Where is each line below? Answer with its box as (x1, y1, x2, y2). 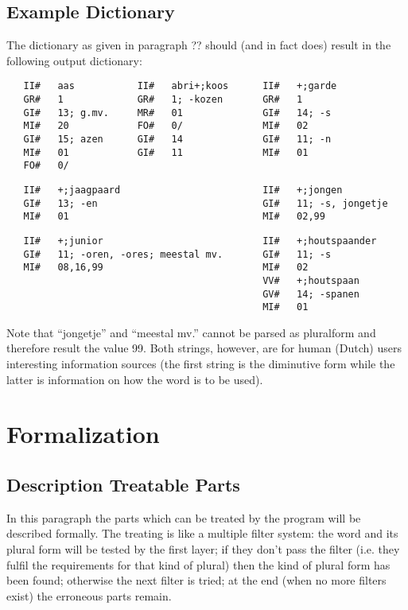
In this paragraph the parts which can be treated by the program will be (6, 509, 361, 526)
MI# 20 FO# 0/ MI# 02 (23, 120, 309, 132)
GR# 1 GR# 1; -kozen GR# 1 (23, 94, 303, 106)
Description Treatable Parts (6, 472, 240, 497)
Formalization (6, 418, 160, 450)
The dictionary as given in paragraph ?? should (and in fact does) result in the (6, 37, 391, 53)
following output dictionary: (6, 52, 142, 68)
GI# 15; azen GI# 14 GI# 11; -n (23, 134, 332, 146)
